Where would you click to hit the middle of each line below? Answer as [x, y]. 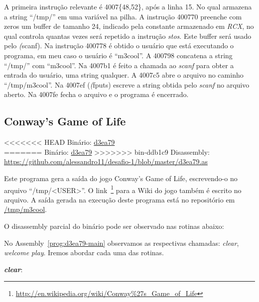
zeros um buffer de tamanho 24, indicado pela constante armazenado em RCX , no [129, 26]
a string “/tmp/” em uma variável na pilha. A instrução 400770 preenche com [123, 16]
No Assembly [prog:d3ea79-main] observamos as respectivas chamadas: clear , [122, 243]
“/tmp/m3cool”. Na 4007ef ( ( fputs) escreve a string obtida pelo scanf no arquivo [127, 84]
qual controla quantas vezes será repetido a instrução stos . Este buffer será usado [128, 36]
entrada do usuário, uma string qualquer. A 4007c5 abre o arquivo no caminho [124, 75]
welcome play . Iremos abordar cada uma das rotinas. [84, 252]
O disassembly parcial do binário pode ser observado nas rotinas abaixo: [114, 226]
